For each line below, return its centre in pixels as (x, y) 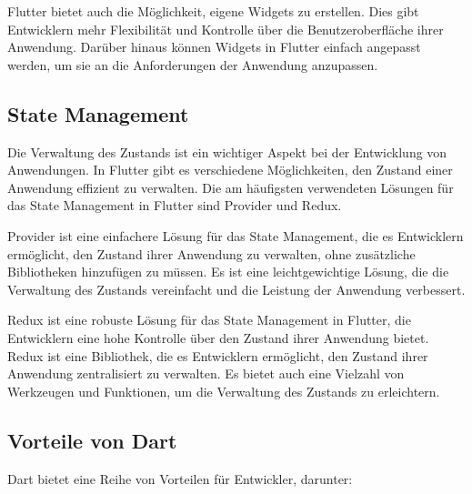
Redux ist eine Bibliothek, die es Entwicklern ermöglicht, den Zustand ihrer (218, 355)
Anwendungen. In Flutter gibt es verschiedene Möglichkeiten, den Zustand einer (230, 170)
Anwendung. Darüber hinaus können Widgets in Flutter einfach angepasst (214, 47)
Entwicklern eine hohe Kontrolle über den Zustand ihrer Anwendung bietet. (218, 337)
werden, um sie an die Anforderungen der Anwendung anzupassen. (193, 64)
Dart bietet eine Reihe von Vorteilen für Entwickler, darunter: (180, 478)
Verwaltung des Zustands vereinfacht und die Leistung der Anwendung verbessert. (236, 289)
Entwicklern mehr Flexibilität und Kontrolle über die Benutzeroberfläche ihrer (226, 29)
